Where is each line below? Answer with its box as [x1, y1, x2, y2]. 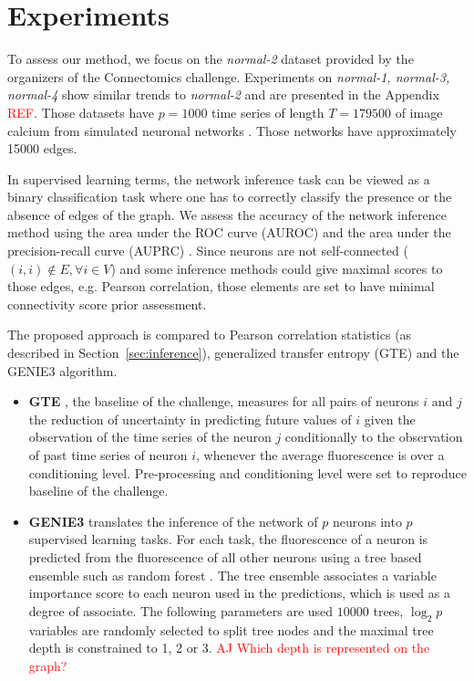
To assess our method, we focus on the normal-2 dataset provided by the [7, 49, 414, 68]
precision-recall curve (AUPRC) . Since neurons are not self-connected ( [7, 241, 408, 260]
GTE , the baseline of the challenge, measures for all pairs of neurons [28, 392, 419, 411]
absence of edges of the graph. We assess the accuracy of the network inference [7, 204, 447, 224]
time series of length [211, 102, 325, 121]
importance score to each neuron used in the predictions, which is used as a [28, 583, 450, 602]
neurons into [332, 511, 402, 530]
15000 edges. [7, 139, 77, 158]
